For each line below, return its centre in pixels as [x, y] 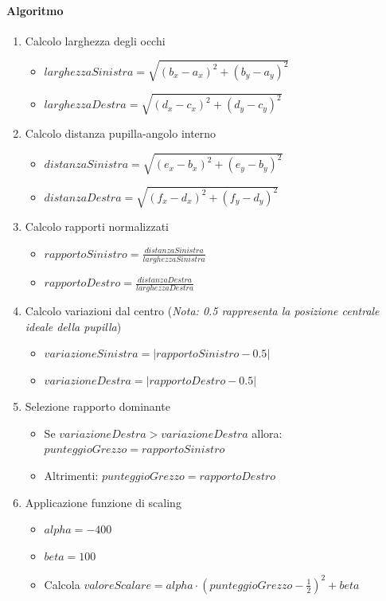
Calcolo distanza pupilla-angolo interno [121, 133]
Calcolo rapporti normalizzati [97, 226]
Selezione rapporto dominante [97, 406]
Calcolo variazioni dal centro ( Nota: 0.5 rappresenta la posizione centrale [202, 310]
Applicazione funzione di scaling [103, 502]
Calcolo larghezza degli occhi [95, 40]
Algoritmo [35, 10]
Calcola [62, 584]
